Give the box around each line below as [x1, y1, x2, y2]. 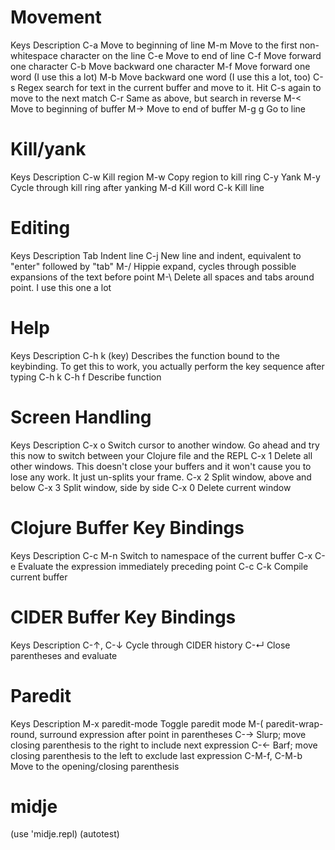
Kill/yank [10, 138, 87, 161]
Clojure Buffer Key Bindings [10, 516, 245, 539]
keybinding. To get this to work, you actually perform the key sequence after [10, 360, 325, 372]
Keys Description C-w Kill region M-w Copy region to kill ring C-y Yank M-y [10, 171, 321, 183]
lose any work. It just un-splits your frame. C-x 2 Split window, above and [10, 471, 312, 483]
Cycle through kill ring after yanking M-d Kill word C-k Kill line [10, 181, 265, 193]
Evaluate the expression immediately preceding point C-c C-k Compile [18, 560, 309, 572]
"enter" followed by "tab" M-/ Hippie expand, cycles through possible [10, 260, 297, 272]
